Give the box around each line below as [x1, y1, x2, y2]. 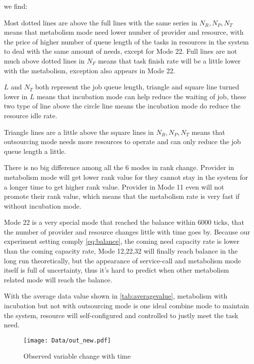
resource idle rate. [4, 110, 58, 120]
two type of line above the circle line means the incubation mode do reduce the [4, 101, 241, 111]
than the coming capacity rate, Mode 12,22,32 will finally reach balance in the [4, 246, 238, 256]
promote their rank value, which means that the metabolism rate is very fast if [4, 191, 240, 201]
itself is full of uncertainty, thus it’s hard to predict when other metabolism [4, 265, 229, 275]
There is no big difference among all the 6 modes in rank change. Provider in [4, 162, 234, 172]
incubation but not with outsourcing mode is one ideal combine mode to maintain [4, 300, 249, 311]
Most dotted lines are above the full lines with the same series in [4, 17, 197, 27]
